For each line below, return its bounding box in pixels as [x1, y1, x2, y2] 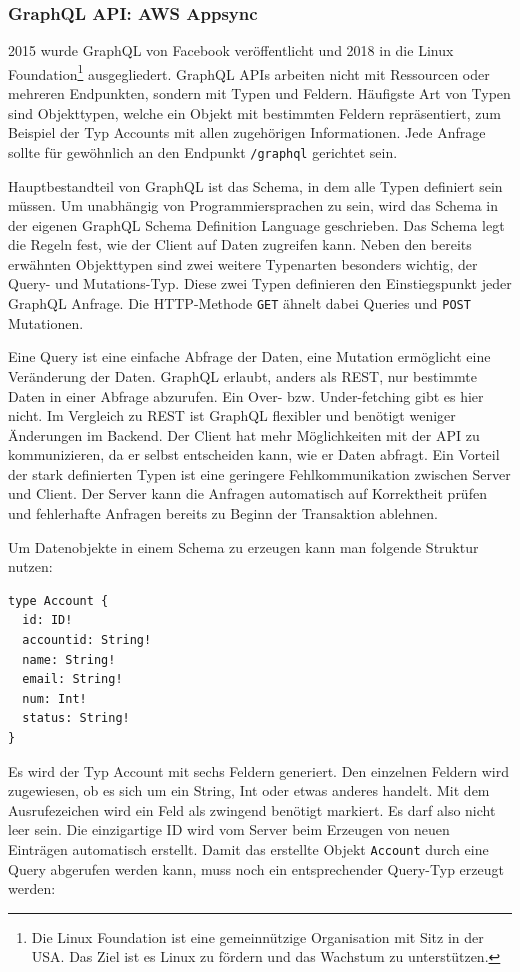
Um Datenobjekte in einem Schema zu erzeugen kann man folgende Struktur [8, 536, 479, 557]
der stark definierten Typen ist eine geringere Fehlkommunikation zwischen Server [8, 463, 511, 484]
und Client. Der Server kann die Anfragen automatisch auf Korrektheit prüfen [8, 483, 487, 504]
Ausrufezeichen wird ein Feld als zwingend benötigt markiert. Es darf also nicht [8, 799, 496, 820]
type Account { [8, 593, 109, 608]
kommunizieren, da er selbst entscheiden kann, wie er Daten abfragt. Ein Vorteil [8, 444, 500, 465]
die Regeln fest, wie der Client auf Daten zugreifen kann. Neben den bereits [8, 234, 472, 255]
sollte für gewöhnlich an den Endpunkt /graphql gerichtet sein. [8, 141, 398, 162]
